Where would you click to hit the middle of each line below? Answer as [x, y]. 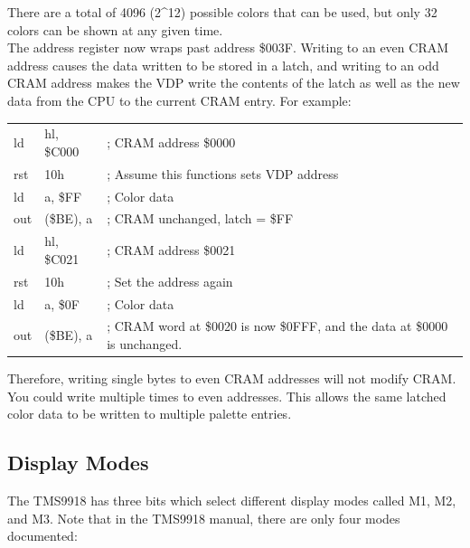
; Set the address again [170, 281]
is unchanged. [145, 344]
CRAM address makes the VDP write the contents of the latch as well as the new [234, 83]
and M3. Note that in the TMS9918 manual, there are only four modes [204, 518]
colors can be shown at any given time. [115, 29]
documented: [42, 536]
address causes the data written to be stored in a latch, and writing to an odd [223, 65]
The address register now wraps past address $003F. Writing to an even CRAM [228, 47]
